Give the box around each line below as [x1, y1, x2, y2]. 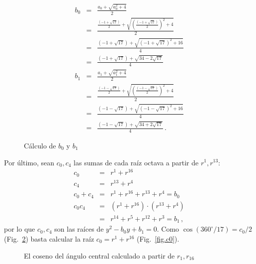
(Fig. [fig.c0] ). [136, 233, 179, 244]
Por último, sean [4, 157, 55, 167]
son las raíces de [54, 224, 104, 234]
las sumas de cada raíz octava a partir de [74, 157, 199, 167]
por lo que [4, 224, 35, 234]
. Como [157, 224, 179, 234]
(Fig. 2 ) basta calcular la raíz [4, 233, 94, 244]
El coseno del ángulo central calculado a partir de [24, 250, 175, 261]
